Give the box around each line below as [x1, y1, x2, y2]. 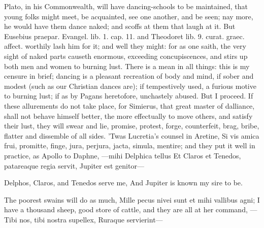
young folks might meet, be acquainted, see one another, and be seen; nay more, [4, 11, 253, 21]
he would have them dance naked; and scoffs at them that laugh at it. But [4, 21, 236, 31]
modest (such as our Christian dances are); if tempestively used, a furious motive [4, 80, 256, 91]
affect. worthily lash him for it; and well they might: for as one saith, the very [4, 41, 246, 51]
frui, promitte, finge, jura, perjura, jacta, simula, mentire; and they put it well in [4, 140, 255, 151]
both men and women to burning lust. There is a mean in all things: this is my [4, 60, 250, 71]
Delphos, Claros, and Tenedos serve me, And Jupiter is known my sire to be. [4, 177, 243, 188]
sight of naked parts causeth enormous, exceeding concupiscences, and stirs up [4, 50, 248, 61]
